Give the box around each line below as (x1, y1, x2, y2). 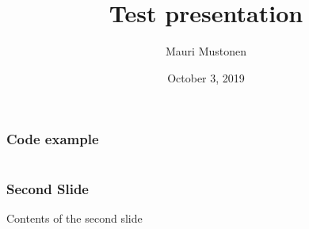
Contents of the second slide (6, 209, 143, 226)
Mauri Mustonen (165, 43, 247, 59)
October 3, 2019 (167, 69, 245, 86)
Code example (6, 129, 99, 149)
